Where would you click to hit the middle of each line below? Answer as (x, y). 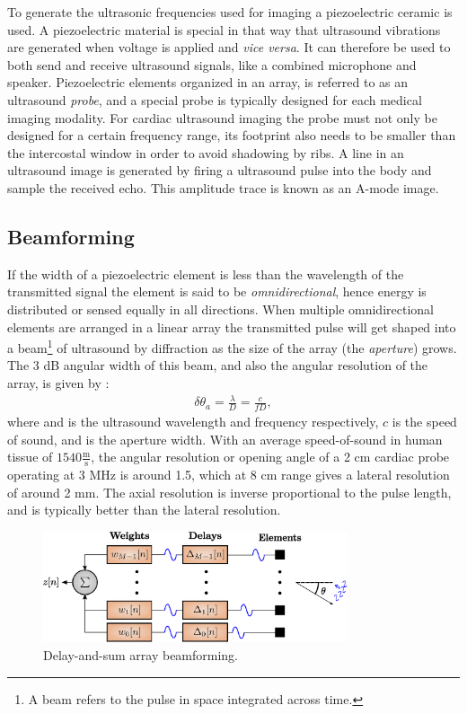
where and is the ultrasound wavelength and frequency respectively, (193, 421)
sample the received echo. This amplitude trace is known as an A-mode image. (223, 187)
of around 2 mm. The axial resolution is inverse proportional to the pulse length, (229, 492)
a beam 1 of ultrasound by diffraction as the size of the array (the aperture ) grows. (232, 346)
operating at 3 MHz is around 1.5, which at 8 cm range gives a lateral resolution (229, 474)
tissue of (30, 457)
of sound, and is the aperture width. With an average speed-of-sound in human (225, 439)
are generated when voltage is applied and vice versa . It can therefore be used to (229, 47)
